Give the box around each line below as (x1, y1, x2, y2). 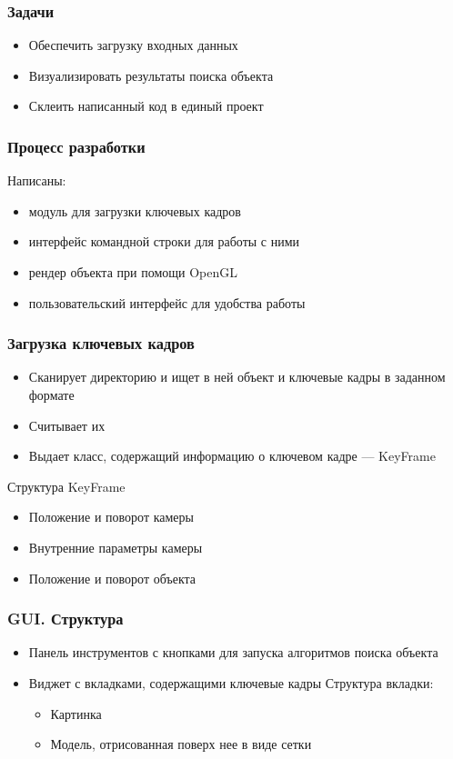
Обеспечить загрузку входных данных (28, 35, 238, 55)
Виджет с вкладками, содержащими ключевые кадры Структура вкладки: (28, 673, 434, 692)
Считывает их (28, 415, 106, 434)
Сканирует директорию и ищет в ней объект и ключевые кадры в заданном (28, 367, 446, 386)
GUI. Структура (7, 607, 124, 630)
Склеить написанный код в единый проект (28, 96, 264, 115)
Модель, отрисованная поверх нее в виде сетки (50, 734, 312, 754)
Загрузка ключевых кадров (7, 332, 195, 355)
